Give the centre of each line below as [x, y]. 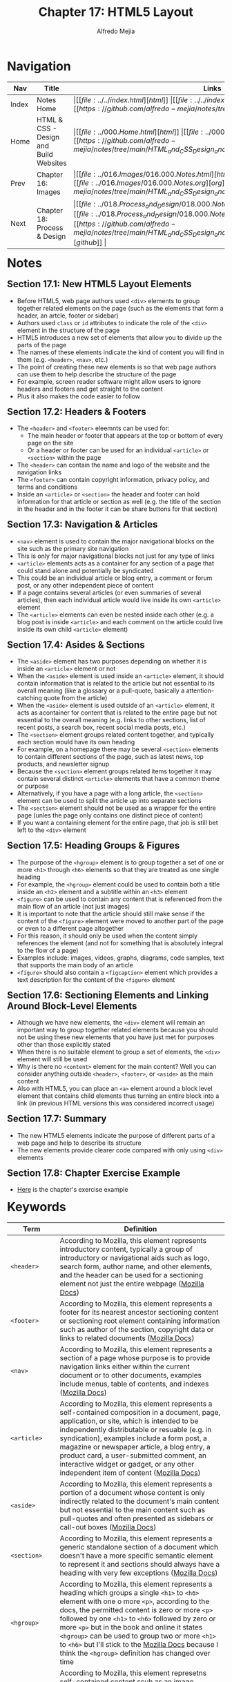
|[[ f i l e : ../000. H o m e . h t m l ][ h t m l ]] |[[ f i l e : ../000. [150, 132]
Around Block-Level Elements [72, 1006]
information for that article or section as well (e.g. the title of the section [119, 502]
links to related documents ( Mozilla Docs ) [127, 1338]
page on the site [50, 443]
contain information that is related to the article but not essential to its [116, 684]
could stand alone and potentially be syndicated [85, 570]
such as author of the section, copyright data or [137, 1330]
